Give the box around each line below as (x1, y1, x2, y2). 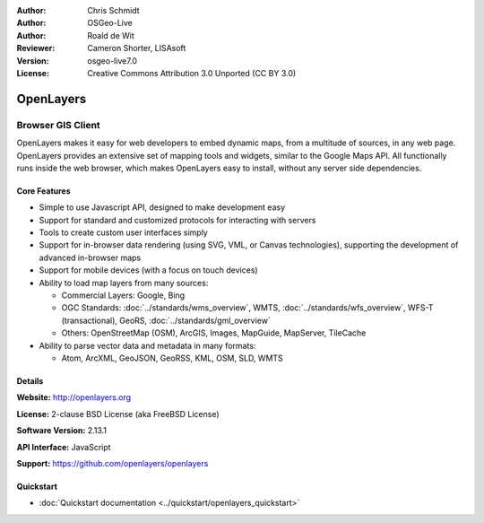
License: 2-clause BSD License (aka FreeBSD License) (16, 408, 220, 419)
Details (16, 375, 44, 386)
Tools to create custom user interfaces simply (39, 227, 208, 238)
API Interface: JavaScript (16, 441, 111, 452)
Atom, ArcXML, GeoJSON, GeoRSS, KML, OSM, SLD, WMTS (61, 353, 284, 363)
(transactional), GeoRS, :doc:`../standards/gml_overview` (61, 315, 271, 326)
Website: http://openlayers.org (16, 392, 132, 403)
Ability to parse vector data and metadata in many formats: (39, 340, 256, 351)
